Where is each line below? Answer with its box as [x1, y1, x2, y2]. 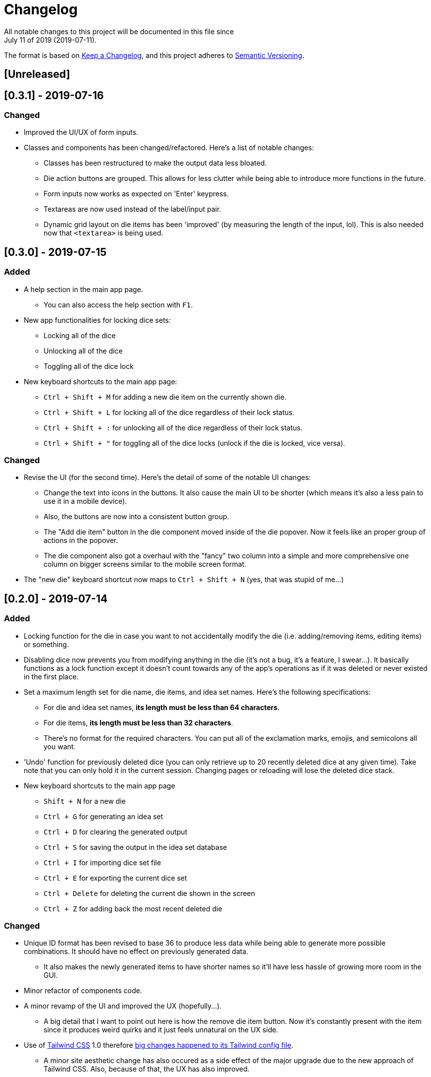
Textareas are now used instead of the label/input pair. [44, 205, 221, 214]
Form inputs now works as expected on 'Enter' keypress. [44, 189, 229, 198]
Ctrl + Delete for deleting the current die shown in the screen [44, 889, 255, 897]
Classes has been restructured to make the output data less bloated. [44, 159, 267, 168]
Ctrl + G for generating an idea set [44, 812, 163, 821]
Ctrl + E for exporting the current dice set [44, 873, 187, 882]
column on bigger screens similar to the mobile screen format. [44, 560, 247, 569]
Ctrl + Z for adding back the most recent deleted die [44, 904, 222, 913]
